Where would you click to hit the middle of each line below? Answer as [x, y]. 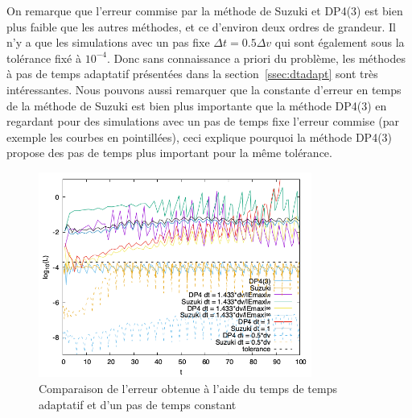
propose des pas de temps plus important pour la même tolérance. [169, 153]
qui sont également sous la [340, 42]
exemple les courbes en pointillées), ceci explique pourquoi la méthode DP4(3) [200, 137]
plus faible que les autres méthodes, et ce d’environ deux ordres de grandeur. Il [202, 26]
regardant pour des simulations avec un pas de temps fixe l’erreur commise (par [203, 121]
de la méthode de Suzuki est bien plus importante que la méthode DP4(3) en [197, 105]
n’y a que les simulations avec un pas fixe [108, 42]
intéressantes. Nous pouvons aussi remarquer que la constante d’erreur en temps [204, 89]
